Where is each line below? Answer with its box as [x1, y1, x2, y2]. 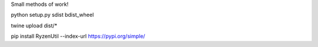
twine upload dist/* [11, 22, 58, 29]
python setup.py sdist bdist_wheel [11, 12, 94, 19]
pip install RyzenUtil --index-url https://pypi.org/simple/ [11, 32, 145, 40]
